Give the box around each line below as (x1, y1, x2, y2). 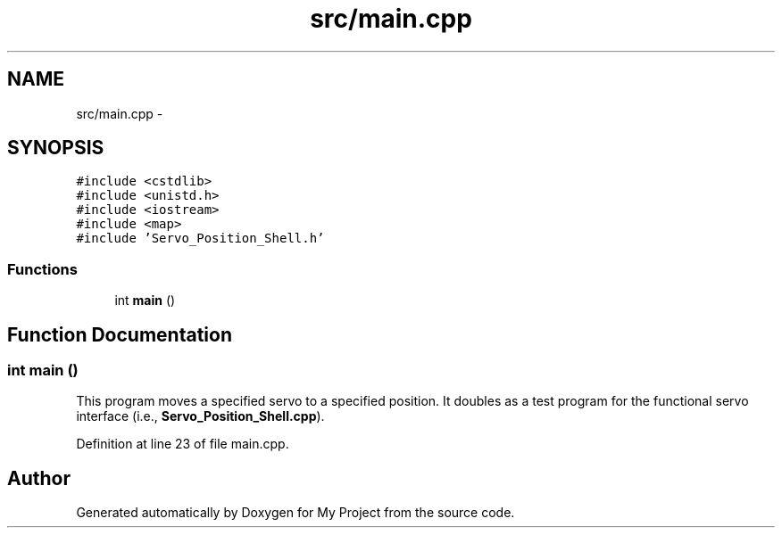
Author (7, 466, 71, 490)
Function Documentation (7, 323, 232, 346)
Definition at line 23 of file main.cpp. (76, 436, 289, 452)
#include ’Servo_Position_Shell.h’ (76, 231, 325, 246)
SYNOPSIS (7, 136, 104, 160)
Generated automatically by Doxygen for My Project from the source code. (76, 505, 515, 521)
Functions (7, 259, 78, 278)
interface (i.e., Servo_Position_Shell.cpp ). (76, 408, 325, 424)
